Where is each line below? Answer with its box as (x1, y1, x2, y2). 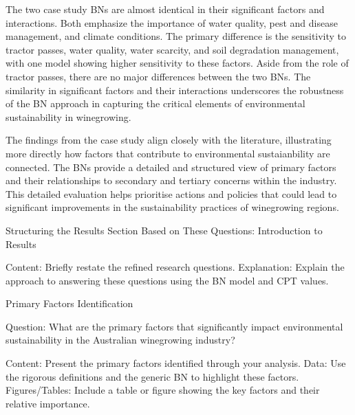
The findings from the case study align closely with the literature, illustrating (6, 133, 332, 147)
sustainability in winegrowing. (6, 109, 131, 124)
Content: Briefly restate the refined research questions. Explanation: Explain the (6, 260, 345, 274)
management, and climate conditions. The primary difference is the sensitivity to (6, 29, 347, 43)
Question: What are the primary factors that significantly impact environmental (6, 319, 343, 333)
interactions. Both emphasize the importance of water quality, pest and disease (6, 15, 338, 30)
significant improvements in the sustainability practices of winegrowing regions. (6, 200, 339, 214)
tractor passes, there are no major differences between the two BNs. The (6, 69, 311, 83)
